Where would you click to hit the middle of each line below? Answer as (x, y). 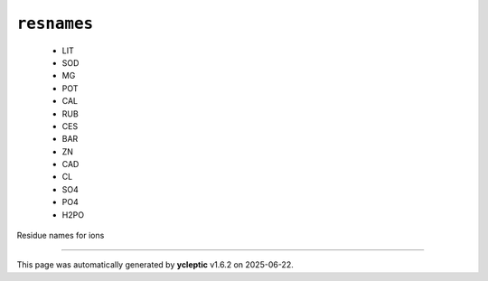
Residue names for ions (61, 236)
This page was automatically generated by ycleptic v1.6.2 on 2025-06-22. (155, 265)
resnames (55, 23)
